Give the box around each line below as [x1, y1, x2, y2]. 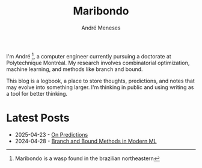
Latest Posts [6, 111, 70, 125]
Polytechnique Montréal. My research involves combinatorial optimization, [6, 59, 190, 66]
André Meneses [81, 24, 121, 31]
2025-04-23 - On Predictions [14, 131, 88, 138]
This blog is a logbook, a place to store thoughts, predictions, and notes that [6, 77, 195, 84]
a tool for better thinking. [6, 90, 68, 97]
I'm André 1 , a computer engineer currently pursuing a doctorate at [6, 51, 171, 60]
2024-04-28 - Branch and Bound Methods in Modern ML [14, 137, 157, 145]
